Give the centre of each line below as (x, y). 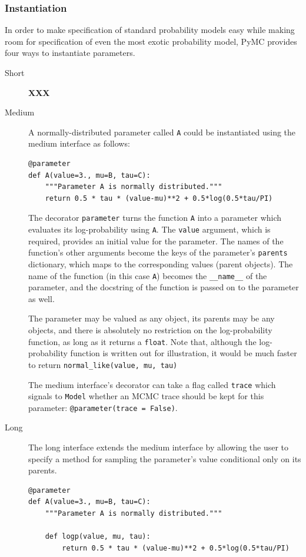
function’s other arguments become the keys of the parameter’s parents (158, 252)
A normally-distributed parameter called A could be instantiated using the (162, 132)
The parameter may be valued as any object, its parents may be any (152, 318)
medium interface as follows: (79, 143)
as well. (41, 298)
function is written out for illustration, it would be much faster (184, 353)
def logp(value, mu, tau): (98, 537)
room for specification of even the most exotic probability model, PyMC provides (151, 41)
